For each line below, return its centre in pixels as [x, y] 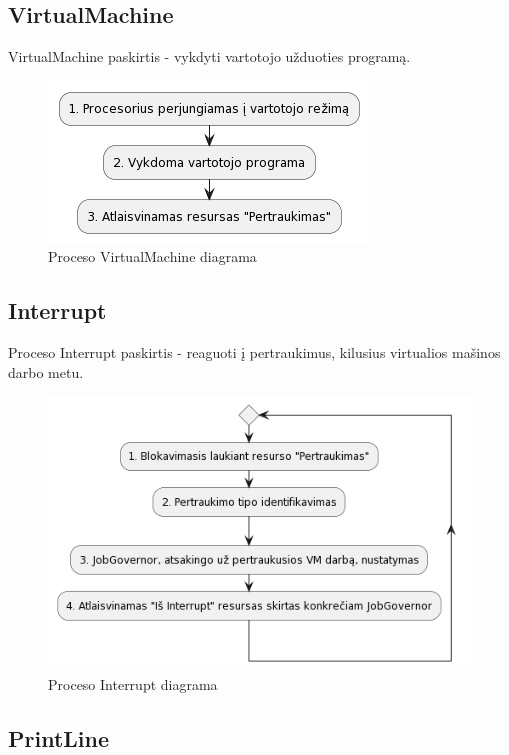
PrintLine [59, 737]
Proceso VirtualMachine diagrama [152, 256]
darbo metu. [46, 371]
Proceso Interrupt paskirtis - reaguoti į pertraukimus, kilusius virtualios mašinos [254, 352]
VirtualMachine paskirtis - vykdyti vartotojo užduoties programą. [209, 56]
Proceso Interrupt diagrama [133, 683]
